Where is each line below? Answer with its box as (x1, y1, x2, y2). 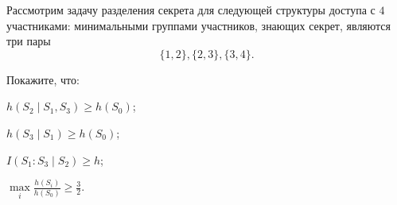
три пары (6, 33, 51, 49)
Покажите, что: (6, 71, 80, 87)
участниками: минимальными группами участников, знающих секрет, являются (6, 17, 391, 33)
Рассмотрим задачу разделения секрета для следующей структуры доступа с (6, 2, 376, 17)
